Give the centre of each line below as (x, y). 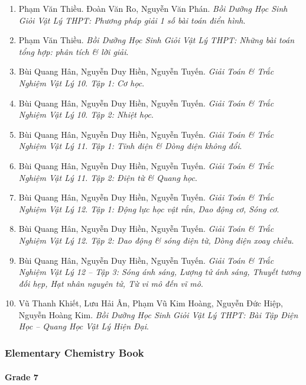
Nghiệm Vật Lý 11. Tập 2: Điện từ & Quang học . (108, 177)
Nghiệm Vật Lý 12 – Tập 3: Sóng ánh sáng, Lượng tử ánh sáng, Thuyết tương (159, 272)
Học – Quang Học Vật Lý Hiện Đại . (84, 326)
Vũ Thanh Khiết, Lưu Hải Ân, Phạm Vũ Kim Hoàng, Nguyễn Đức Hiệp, (151, 303)
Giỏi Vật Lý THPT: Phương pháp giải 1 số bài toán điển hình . (132, 20)
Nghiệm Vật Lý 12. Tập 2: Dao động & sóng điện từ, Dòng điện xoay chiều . (156, 240)
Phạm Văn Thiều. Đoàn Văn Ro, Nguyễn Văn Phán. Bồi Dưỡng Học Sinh (153, 8)
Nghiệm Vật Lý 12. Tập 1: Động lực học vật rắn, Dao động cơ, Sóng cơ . (149, 208)
